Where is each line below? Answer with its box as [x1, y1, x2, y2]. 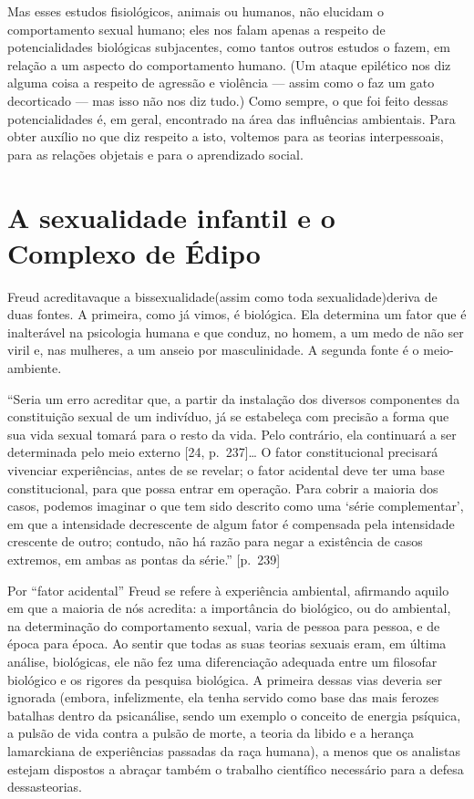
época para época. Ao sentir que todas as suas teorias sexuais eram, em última [7, 634, 447, 653]
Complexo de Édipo [7, 233, 261, 271]
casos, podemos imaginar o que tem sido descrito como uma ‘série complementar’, [7, 496, 464, 515]
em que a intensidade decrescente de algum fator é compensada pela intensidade [7, 514, 455, 533]
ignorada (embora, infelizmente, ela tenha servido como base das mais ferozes [7, 688, 439, 707]
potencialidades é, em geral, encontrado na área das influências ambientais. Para [7, 109, 456, 128]
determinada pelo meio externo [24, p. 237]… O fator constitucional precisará [7, 442, 438, 462]
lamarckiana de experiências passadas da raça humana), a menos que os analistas [7, 741, 460, 760]
